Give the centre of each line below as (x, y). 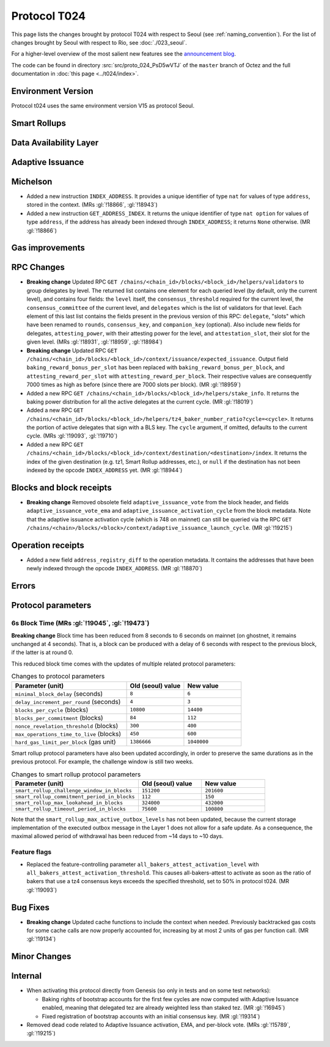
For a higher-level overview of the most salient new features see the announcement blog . (124, 54)
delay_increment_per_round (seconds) (68, 702)
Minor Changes (41, 957)
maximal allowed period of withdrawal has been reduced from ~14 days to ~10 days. (117, 836)
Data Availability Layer (55, 143)
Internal (27, 976)
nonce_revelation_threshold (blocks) (67, 726)
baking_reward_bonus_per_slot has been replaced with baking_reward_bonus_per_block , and (156, 367)
